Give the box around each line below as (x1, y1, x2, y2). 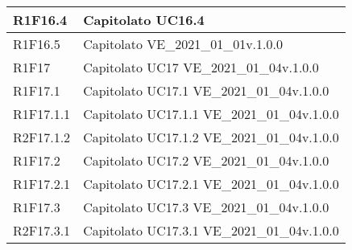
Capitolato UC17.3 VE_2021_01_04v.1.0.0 (83, 198, 329, 216)
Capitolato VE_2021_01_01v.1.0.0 (83, 35, 283, 53)
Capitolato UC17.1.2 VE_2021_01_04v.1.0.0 (83, 128, 339, 146)
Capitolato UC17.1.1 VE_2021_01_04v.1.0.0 (83, 105, 339, 123)
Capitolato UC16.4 (83, 10, 205, 29)
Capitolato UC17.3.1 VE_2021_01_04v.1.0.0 (83, 221, 339, 240)
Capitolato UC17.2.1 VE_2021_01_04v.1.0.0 (83, 174, 339, 193)
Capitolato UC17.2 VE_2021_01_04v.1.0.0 (83, 151, 329, 170)
